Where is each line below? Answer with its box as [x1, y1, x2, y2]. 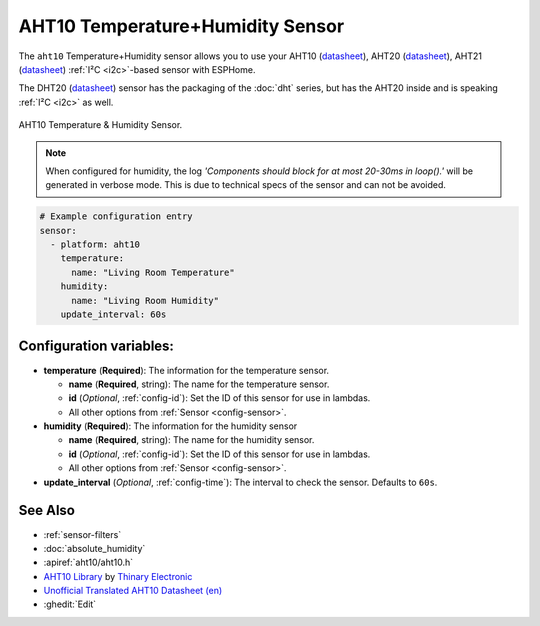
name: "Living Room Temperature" [71, 266, 235, 278]
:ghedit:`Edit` [43, 598, 97, 610]
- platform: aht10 [50, 239, 140, 250]
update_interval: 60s [60, 309, 167, 320]
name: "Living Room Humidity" [71, 295, 220, 306]
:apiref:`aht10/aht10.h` [43, 556, 134, 569]
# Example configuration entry [39, 211, 194, 222]
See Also [18, 502, 75, 519]
